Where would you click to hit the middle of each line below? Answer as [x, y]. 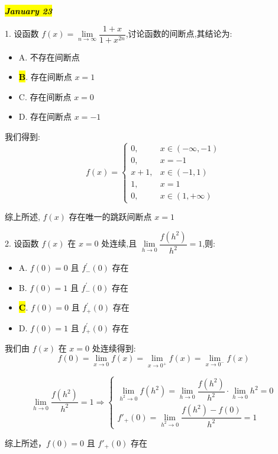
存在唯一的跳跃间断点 [110, 217]
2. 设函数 [22, 243]
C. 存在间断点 [45, 96]
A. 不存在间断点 [49, 57]
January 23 [29, 11]
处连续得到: [114, 348]
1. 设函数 [22, 33]
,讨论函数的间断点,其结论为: [179, 33]
